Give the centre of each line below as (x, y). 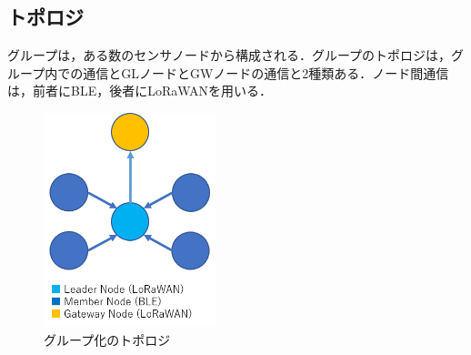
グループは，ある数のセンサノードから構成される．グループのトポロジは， (230, 55)
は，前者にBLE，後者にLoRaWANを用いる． (140, 91)
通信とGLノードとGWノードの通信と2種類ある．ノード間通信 (266, 72)
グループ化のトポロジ (107, 339)
